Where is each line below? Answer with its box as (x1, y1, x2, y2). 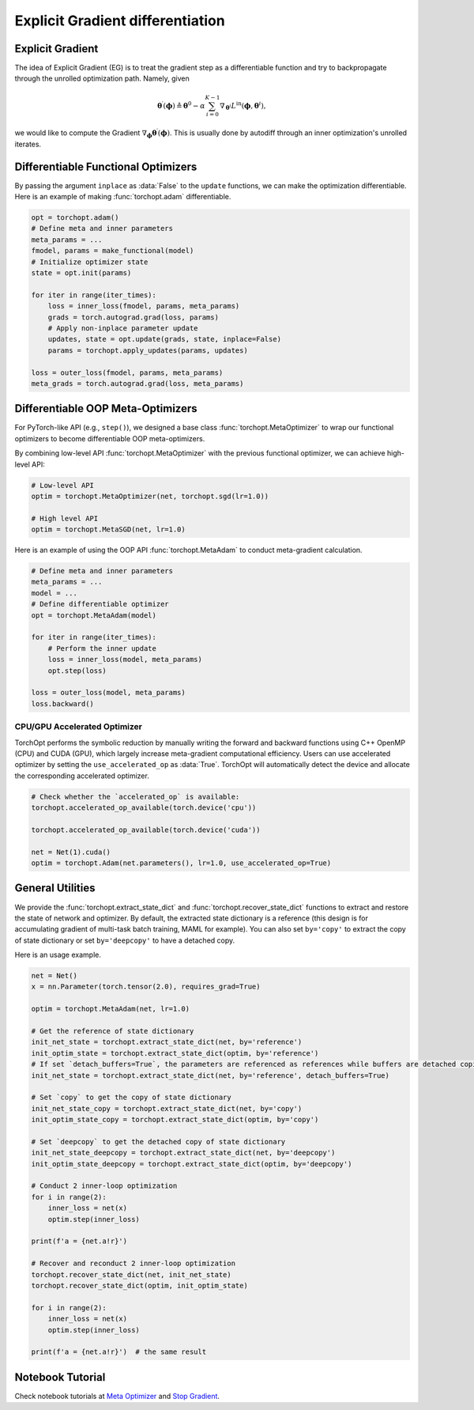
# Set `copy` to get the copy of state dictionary (31, 1093, 232, 1102)
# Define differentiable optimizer (31, 599, 169, 609)
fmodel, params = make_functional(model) (31, 246, 194, 255)
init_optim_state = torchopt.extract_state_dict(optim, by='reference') (31, 1049, 319, 1057)
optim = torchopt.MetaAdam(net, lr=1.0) (31, 1004, 190, 1014)
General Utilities (14, 882, 96, 895)
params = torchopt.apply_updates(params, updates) (47, 346, 248, 355)
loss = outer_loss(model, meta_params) (31, 688, 186, 697)
